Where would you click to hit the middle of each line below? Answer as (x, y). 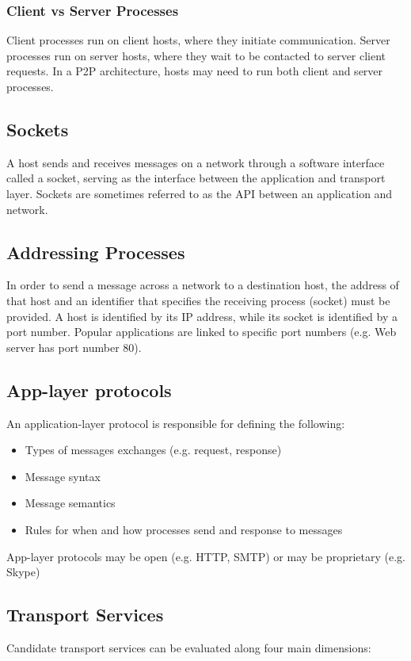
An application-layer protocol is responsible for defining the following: (176, 423)
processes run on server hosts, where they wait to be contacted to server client (196, 55)
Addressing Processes (96, 252)
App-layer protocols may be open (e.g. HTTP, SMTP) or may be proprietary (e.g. (206, 556)
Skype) (23, 572)
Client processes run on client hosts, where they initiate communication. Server (198, 40)
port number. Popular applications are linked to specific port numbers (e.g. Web (202, 332)
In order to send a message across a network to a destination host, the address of (203, 285)
